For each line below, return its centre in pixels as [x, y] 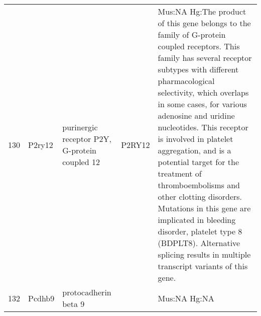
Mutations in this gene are [204, 208]
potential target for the [199, 162]
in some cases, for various [202, 104]
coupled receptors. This [199, 46]
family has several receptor [205, 58]
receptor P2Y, [87, 139]
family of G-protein [192, 34]
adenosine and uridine [196, 115]
